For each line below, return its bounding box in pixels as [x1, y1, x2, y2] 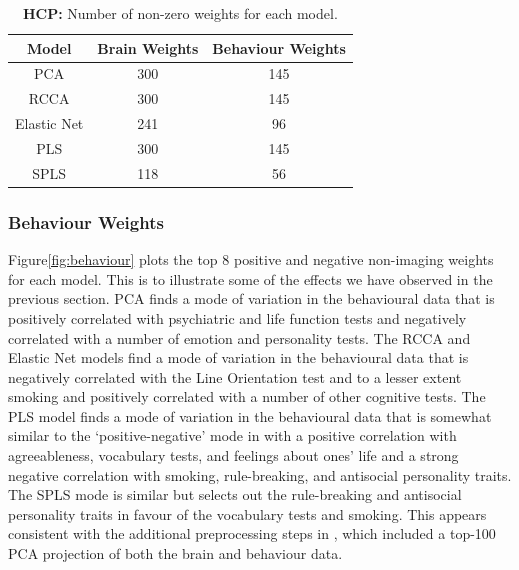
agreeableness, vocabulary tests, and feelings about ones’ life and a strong [8, 445, 459, 466]
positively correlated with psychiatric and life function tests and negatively [8, 307, 467, 328]
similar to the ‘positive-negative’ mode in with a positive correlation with [8, 425, 457, 446]
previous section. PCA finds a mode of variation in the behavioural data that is [8, 288, 495, 309]
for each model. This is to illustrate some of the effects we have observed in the [8, 268, 493, 289]
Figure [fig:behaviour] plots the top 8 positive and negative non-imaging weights [8, 249, 494, 270]
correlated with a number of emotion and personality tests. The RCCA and [8, 327, 471, 348]
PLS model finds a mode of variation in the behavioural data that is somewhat [8, 405, 492, 426]
